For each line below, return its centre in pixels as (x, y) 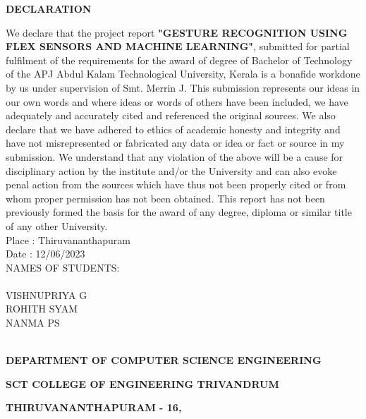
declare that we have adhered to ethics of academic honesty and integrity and (173, 129)
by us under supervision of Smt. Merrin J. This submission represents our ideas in (183, 87)
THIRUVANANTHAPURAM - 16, (94, 407)
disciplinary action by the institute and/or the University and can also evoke (171, 170)
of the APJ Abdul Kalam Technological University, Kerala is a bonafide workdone (183, 74)
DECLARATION (49, 8)
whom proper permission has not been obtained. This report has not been (165, 198)
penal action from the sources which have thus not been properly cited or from (176, 184)
